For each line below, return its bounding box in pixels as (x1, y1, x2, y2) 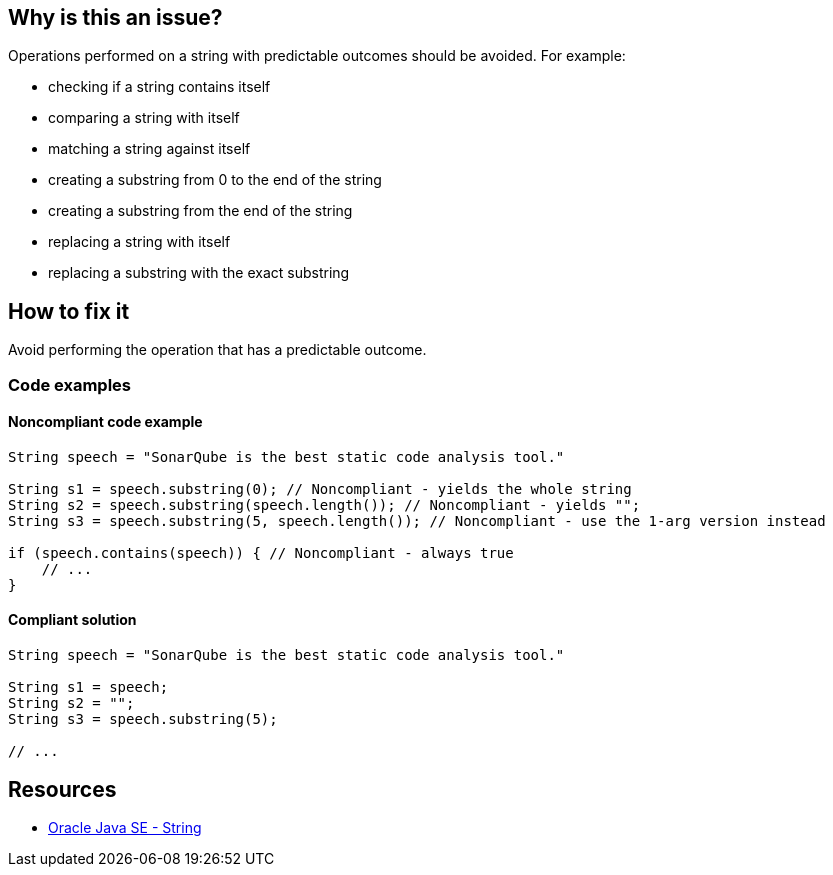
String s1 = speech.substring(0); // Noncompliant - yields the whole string (8, 480, 632, 497)
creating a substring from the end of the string (48, 202, 353, 220)
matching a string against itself (48, 140, 251, 158)
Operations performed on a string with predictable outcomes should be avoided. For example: (8, 47, 626, 65)
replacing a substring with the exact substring (48, 264, 350, 282)
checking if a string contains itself (48, 78, 271, 96)
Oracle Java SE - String (48, 818, 202, 836)
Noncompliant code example (8, 413, 203, 431)
